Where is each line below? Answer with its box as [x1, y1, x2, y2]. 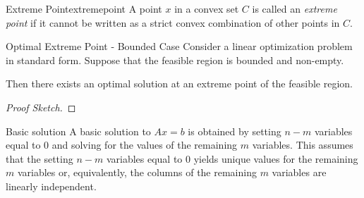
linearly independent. [6, 178, 97, 193]
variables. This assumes [252, 137, 353, 152]
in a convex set [174, 1, 239, 16]
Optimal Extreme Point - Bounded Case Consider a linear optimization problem [6, 39, 353, 54]
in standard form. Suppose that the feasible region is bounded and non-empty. [6, 52, 344, 67]
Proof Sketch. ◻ [6, 99, 76, 114]
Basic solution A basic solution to [6, 123, 151, 138]
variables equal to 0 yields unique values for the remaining [106, 151, 358, 166]
